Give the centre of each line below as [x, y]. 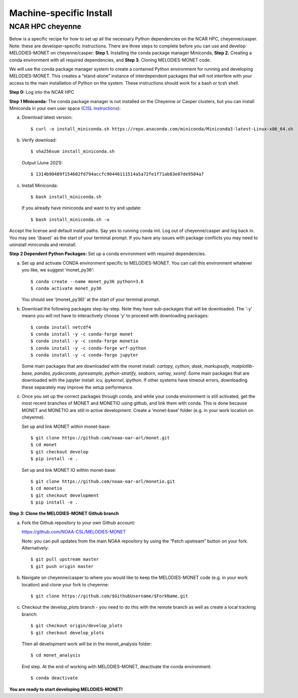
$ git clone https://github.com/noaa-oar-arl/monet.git [100, 438]
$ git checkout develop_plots [68, 632]
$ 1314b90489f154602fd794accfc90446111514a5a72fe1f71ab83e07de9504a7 [117, 174]
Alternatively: [35, 548]
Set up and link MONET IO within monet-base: [69, 470]
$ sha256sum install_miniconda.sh [73, 151]
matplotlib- [243, 366]
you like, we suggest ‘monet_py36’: [58, 270]
